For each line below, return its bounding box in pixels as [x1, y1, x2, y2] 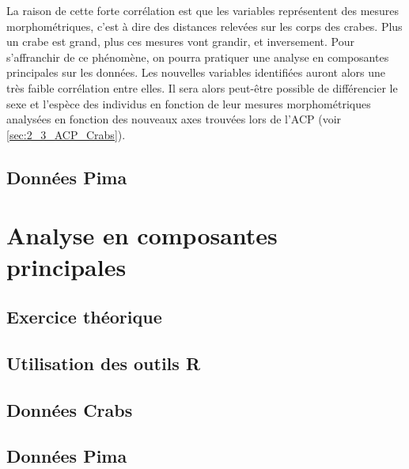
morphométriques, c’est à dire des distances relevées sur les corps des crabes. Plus [6, 17, 403, 34]
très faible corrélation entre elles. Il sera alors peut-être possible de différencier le [6, 79, 398, 96]
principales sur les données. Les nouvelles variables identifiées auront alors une [6, 64, 386, 81]
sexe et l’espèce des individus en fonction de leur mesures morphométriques [6, 95, 371, 112]
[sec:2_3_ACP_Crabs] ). [6, 126, 126, 142]
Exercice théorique [6, 304, 162, 329]
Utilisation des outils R [6, 350, 201, 375]
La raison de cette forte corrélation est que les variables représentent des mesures [6, 2, 400, 18]
